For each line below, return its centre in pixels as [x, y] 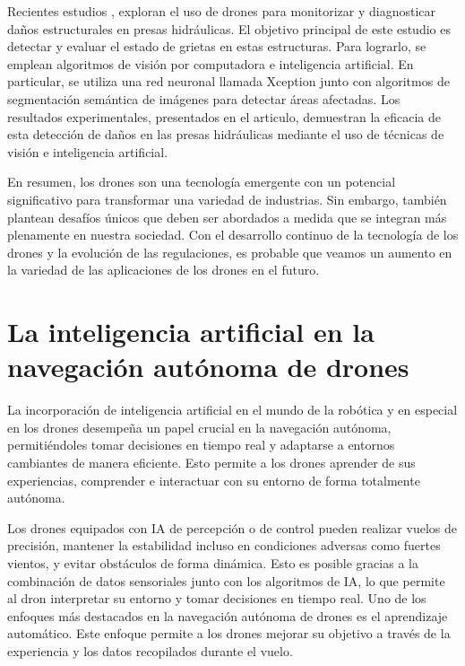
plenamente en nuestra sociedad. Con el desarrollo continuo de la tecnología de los [233, 235]
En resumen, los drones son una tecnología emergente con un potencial [202, 182]
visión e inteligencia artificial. [88, 151]
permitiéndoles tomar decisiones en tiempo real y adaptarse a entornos [201, 445]
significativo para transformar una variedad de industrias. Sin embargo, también [227, 199]
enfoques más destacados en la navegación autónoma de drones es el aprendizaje [228, 615]
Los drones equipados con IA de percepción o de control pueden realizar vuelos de [232, 527]
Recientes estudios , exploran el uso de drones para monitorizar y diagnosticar [222, 11]
